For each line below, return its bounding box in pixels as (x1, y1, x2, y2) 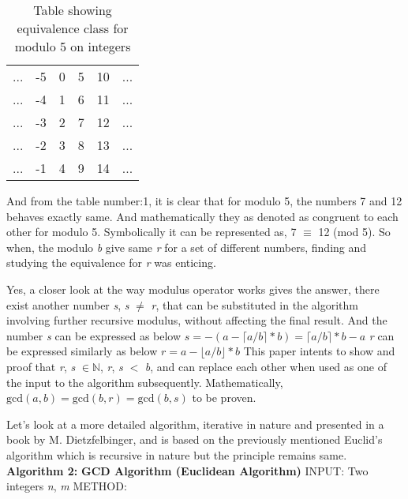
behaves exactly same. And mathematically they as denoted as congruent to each (6, 208, 399, 224)
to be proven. (192, 389, 256, 406)
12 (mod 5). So (318, 223, 391, 240)
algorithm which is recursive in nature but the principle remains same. (6, 446, 347, 463)
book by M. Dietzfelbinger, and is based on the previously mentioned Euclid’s (6, 431, 383, 448)
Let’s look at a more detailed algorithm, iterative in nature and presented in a (6, 415, 384, 432)
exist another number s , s (6, 296, 129, 313)
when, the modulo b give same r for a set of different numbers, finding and (6, 238, 367, 255)
